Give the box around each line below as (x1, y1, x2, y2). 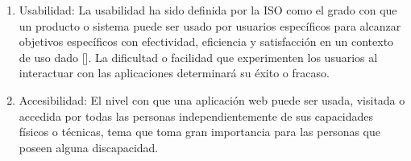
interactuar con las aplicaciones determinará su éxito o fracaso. (19, 64, 330, 81)
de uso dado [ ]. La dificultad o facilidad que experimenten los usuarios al (19, 48, 378, 65)
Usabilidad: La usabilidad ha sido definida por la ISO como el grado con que (19, 2, 397, 18)
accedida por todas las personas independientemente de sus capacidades (19, 107, 374, 124)
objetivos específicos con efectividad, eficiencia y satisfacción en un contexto (19, 33, 394, 50)
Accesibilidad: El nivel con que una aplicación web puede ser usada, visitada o (19, 91, 405, 108)
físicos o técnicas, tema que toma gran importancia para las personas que (19, 123, 380, 140)
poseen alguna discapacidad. (19, 138, 159, 155)
